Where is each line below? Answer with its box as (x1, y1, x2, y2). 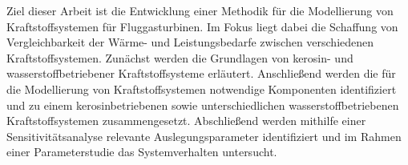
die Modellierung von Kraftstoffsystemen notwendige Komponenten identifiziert (6, 80, 397, 97)
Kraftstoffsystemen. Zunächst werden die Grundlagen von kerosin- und (6, 49, 353, 66)
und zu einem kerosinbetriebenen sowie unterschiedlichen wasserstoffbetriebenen (6, 96, 399, 113)
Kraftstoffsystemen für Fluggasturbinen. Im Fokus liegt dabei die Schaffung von (6, 18, 398, 34)
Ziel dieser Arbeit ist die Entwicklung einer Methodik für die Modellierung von (6, 2, 394, 18)
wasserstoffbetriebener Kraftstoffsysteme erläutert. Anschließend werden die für (6, 65, 396, 82)
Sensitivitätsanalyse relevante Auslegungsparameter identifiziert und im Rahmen (6, 127, 402, 144)
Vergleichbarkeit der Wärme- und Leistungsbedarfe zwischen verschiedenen (6, 34, 374, 50)
